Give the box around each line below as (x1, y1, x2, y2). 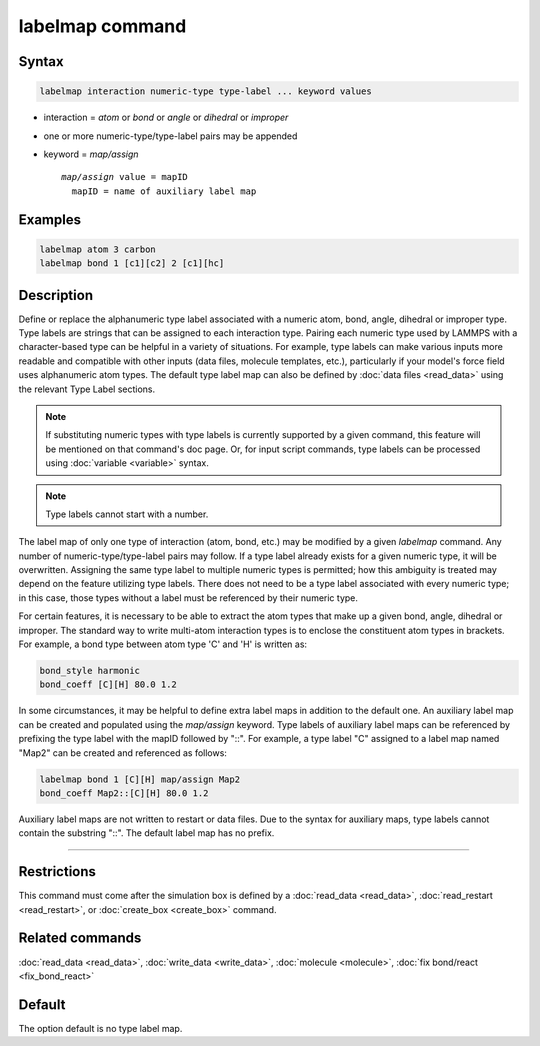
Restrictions (18, 863, 97, 880)
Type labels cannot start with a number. (45, 508, 209, 520)
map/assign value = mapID (61, 171, 189, 183)
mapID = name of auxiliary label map (71, 185, 257, 197)
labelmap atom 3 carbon (39, 243, 157, 255)
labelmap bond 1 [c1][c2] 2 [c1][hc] (39, 258, 225, 269)
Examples (18, 211, 82, 228)
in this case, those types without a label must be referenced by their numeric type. (18, 591, 359, 604)
